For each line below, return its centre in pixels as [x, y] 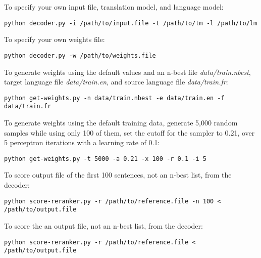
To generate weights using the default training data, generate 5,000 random [121, 122]
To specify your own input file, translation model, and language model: [114, 7]
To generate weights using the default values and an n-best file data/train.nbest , [127, 72]
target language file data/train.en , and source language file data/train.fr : [116, 82]
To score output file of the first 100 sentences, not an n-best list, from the [118, 175]
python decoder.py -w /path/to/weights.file [80, 55]
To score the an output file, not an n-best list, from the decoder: [103, 225]
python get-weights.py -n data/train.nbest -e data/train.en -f [114, 98]
